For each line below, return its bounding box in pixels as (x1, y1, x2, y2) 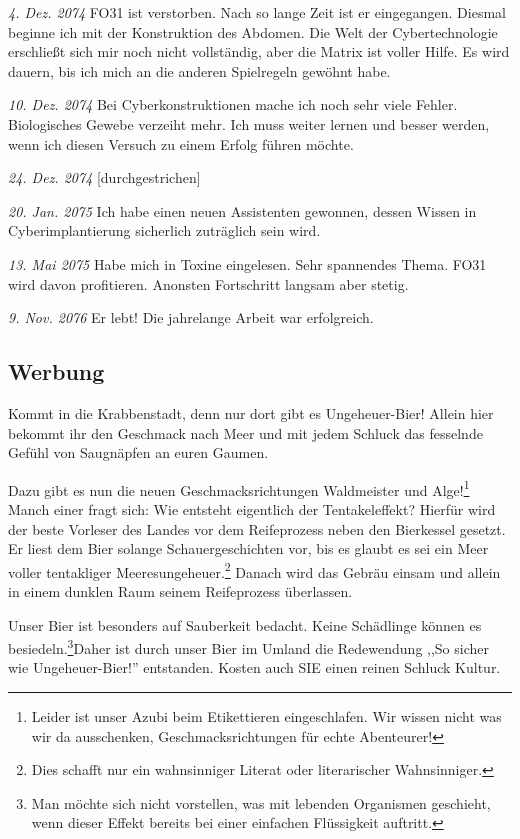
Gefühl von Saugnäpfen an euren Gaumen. (8, 442, 269, 463)
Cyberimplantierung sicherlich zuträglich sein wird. (8, 220, 321, 241)
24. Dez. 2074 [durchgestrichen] (8, 167, 201, 188)
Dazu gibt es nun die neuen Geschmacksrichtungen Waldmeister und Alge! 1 (8, 476, 470, 500)
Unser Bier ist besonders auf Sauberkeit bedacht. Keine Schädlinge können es (8, 614, 482, 635)
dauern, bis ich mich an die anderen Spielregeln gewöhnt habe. (8, 60, 391, 81)
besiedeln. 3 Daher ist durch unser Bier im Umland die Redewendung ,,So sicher (8, 635, 489, 658)
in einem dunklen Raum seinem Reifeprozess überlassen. (8, 580, 353, 601)
